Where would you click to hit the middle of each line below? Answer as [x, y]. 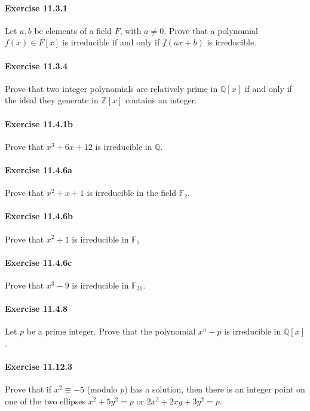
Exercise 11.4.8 [36, 309]
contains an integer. [161, 100]
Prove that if [28, 389]
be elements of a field [73, 30]
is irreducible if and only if [111, 42]
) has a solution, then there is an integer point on [215, 389]
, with [131, 30]
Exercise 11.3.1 [36, 7]
